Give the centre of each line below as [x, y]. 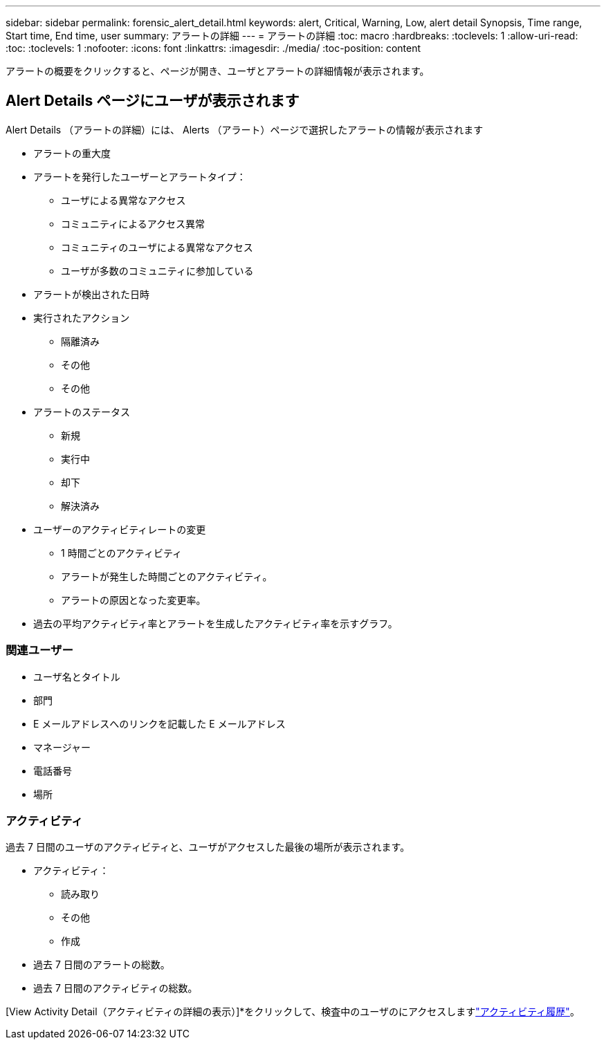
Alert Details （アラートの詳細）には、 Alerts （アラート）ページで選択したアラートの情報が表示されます [245, 129]
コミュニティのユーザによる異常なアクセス [157, 247]
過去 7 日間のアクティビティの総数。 [116, 988]
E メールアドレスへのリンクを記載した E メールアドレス [159, 723]
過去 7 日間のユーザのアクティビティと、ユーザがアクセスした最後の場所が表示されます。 [208, 847]
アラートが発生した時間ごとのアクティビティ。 [167, 576]
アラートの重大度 [72, 153]
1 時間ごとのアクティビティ [122, 553]
